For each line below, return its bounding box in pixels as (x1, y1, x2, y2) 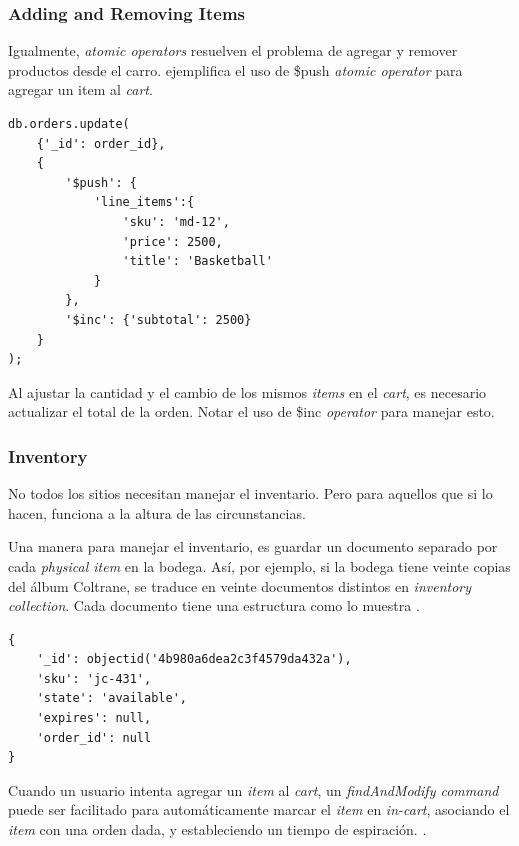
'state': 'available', (36, 691, 187, 706)
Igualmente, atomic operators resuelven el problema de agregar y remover (8, 40, 458, 61)
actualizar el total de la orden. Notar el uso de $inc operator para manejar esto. (8, 401, 495, 422)
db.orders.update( (8, 117, 130, 131)
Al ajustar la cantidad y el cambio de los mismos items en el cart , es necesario (8, 381, 487, 402)
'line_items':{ (93, 195, 195, 210)
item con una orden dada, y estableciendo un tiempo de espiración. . (8, 819, 427, 840)
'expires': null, (36, 711, 152, 726)
